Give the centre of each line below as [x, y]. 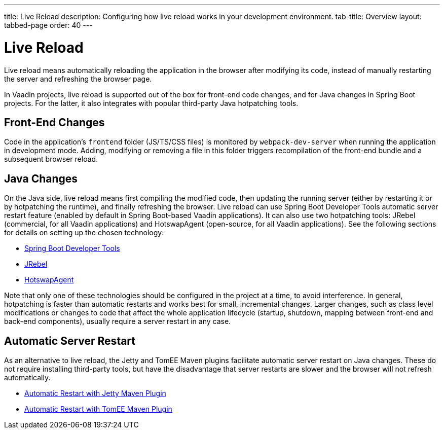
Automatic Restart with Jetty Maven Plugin [95, 393]
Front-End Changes [54, 122]
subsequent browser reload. [51, 159]
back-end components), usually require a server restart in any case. [118, 321]
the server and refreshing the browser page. [78, 79]
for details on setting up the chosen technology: [84, 233]
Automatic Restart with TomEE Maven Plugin [98, 409]
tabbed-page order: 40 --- [48, 25]
